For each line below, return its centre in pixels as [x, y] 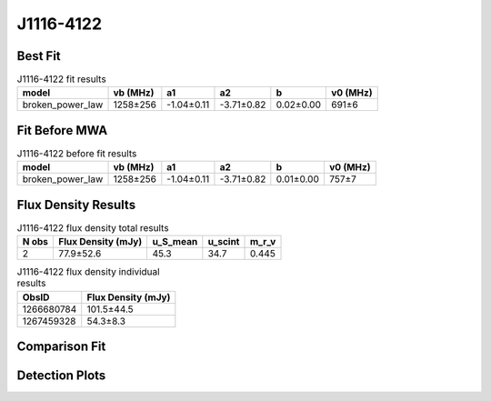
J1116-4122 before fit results [77, 154]
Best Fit [39, 56]
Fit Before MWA [62, 130]
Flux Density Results [76, 205]
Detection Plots [61, 376]
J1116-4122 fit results [61, 79]
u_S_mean [175, 242]
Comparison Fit [61, 347]
